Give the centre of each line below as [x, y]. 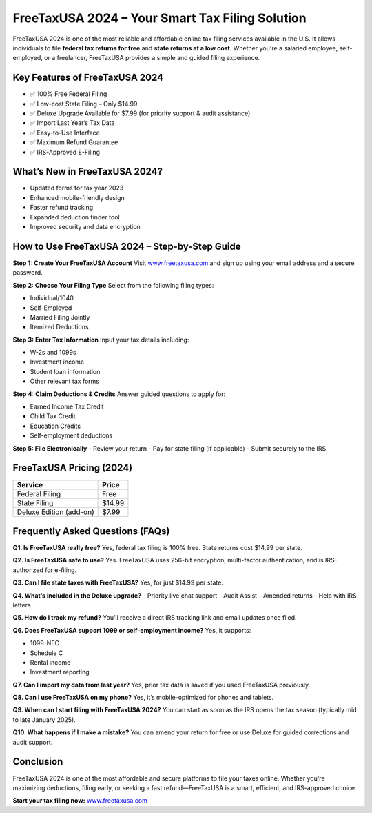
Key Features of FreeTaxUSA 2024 [88, 78]
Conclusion [38, 762]
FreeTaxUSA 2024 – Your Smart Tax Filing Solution [159, 18]
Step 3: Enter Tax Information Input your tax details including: [101, 340]
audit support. [33, 742]
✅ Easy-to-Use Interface [65, 133]
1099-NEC [45, 643]
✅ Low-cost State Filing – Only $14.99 [84, 104]
